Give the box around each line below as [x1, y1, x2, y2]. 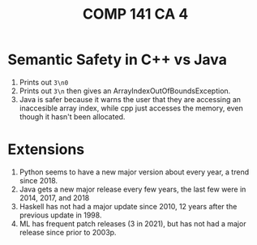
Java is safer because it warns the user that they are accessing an [19, 94, 241, 104]
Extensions [7, 140, 85, 159]
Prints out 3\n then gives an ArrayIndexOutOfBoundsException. [19, 86, 231, 96]
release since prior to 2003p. [19, 227, 117, 237]
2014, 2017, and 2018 [19, 192, 90, 203]
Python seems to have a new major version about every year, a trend [19, 167, 249, 177]
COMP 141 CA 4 [82, 5, 189, 24]
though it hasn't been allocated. [19, 111, 126, 122]
